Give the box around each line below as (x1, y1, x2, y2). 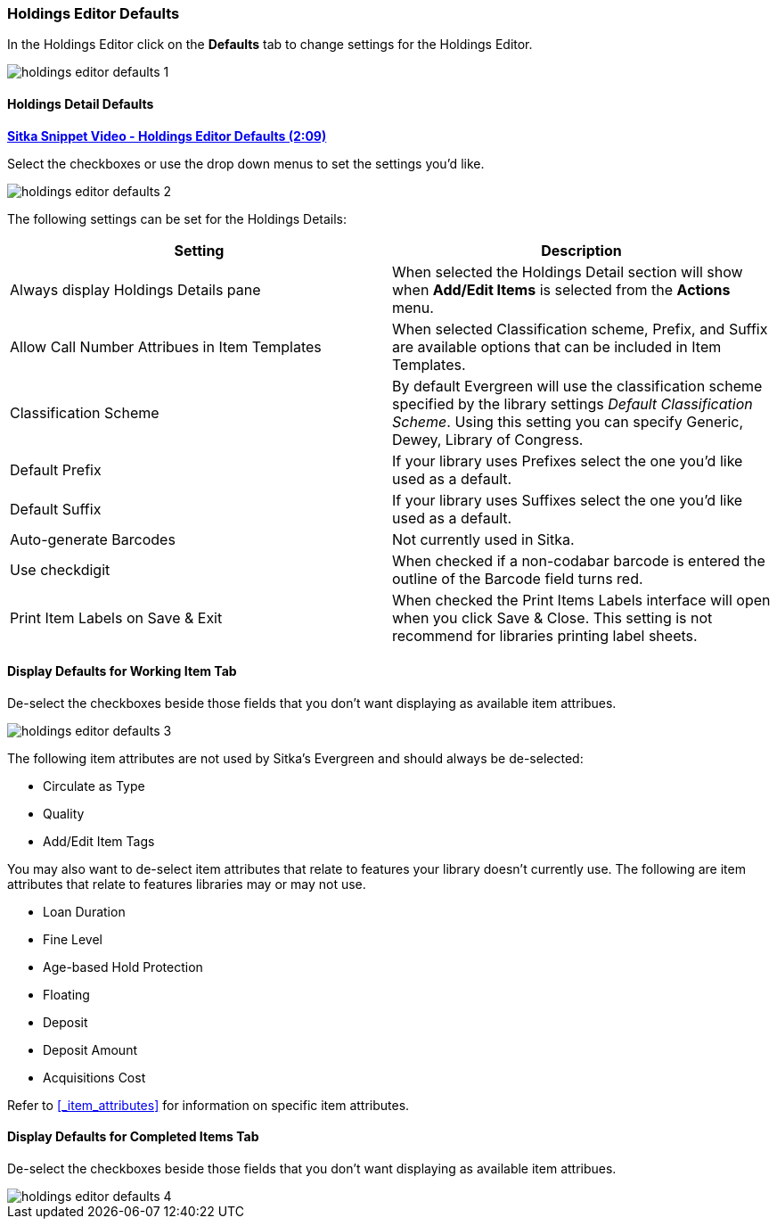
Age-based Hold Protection (43, 959, 203, 975)
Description (541, 241, 622, 259)
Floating (43, 986, 90, 1002)
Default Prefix (10, 460, 102, 479)
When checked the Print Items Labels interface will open (392, 590, 771, 609)
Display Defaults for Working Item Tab (7, 663, 237, 679)
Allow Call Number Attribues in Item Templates (10, 337, 322, 356)
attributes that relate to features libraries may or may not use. (7, 876, 366, 892)
